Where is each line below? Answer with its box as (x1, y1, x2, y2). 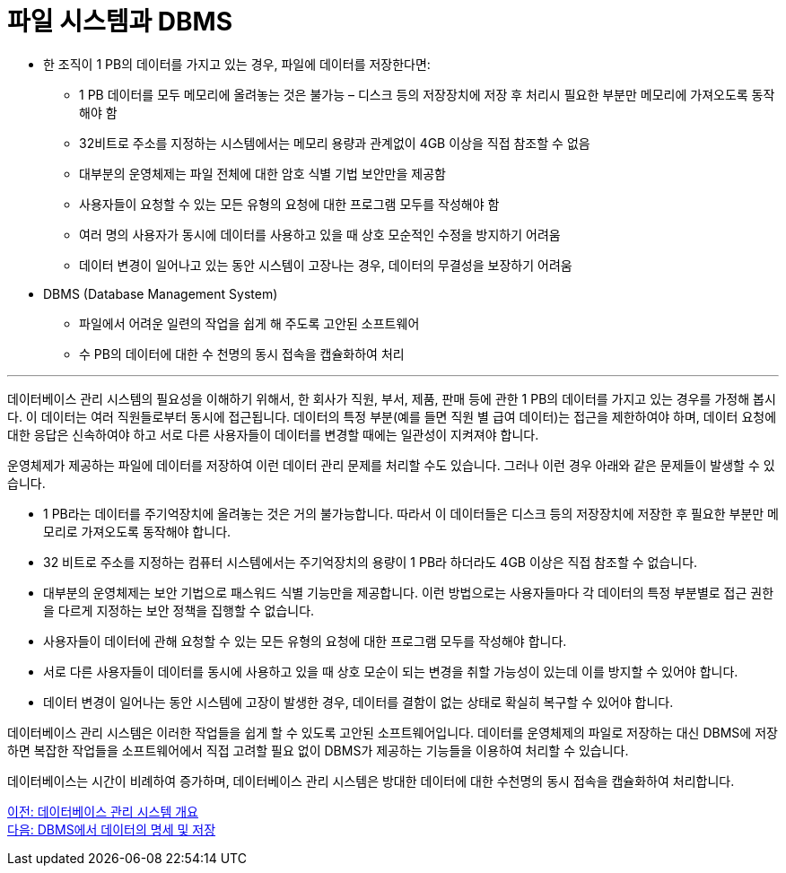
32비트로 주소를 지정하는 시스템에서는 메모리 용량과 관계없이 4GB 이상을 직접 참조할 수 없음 (79, 135, 590, 151)
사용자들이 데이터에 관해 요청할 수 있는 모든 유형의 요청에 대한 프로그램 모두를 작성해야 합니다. (43, 633, 567, 649)
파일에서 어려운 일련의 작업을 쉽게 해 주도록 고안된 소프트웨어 (79, 315, 420, 331)
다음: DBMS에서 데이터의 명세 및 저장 (7, 821, 216, 837)
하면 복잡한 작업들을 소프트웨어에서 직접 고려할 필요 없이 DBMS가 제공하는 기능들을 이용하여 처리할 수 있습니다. (7, 742, 629, 758)
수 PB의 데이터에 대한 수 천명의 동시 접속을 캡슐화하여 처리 (79, 345, 405, 362)
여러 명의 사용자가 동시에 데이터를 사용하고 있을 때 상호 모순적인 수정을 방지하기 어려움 (79, 226, 561, 242)
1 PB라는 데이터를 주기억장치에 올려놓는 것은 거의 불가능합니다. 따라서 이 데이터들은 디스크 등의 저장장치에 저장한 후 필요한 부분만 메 (43, 505, 779, 521)
